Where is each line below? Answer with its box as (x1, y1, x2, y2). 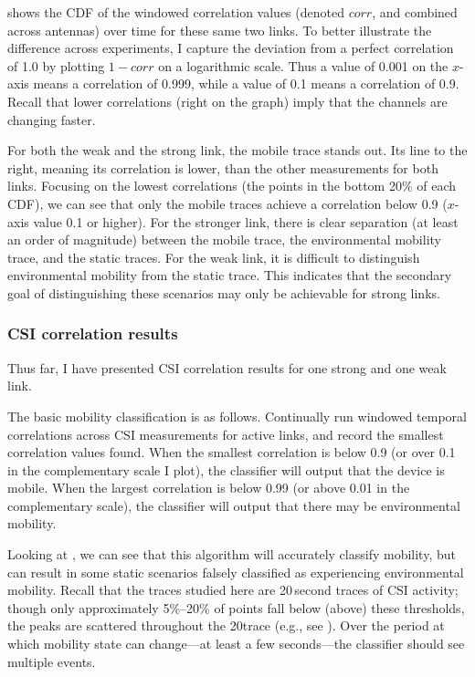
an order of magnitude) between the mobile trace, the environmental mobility (7, 230, 441, 249)
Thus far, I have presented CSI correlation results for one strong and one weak (7, 358, 447, 377)
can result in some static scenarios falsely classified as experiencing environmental (7, 562, 464, 581)
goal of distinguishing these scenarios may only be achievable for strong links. (7, 283, 440, 302)
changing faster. (7, 109, 96, 129)
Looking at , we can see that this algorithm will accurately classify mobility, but (7, 545, 456, 564)
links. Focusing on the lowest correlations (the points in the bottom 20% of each (7, 176, 457, 195)
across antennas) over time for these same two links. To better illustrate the (7, 20, 432, 39)
